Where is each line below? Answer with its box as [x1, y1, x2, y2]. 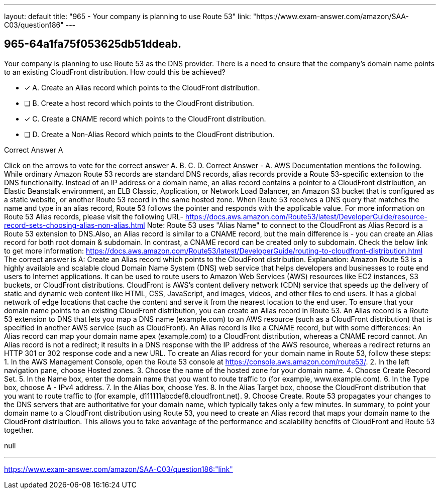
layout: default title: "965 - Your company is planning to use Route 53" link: [4, 12, 251, 21]
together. [4, 425, 34, 434]
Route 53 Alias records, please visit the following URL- [4, 212, 184, 221]
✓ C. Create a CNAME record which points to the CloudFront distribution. [24, 114, 266, 123]
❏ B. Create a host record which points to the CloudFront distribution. [24, 98, 254, 107]
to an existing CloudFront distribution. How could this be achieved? [4, 67, 226, 76]
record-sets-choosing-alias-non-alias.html [4, 220, 145, 229]
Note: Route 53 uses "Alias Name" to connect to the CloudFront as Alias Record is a [147, 220, 423, 229]
